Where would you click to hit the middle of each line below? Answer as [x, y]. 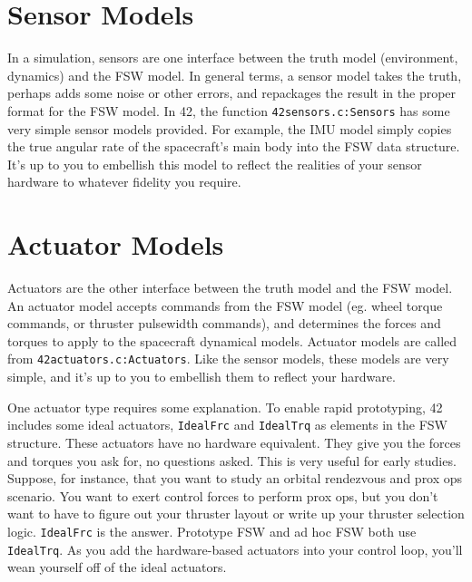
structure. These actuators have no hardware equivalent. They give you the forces [234, 442]
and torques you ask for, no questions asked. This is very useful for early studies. [232, 460]
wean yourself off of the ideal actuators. [117, 567]
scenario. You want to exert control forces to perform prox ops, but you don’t [223, 495]
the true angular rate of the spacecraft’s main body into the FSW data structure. [234, 146]
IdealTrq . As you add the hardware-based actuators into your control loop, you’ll [235, 549]
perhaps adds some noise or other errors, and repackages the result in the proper [232, 93]
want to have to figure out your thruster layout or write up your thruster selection [236, 514]
